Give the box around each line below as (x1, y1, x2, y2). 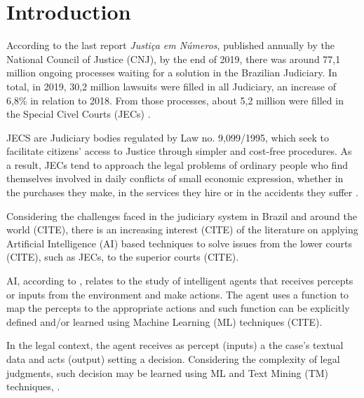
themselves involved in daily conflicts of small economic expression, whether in (6, 171, 344, 186)
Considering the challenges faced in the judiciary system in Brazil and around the (6, 208, 358, 223)
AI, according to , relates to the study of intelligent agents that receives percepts (6, 273, 353, 288)
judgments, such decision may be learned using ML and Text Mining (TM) (6, 365, 329, 380)
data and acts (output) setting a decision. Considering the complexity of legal (6, 352, 340, 366)
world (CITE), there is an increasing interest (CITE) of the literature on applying (6, 222, 358, 237)
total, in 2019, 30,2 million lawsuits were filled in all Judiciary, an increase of (6, 78, 336, 93)
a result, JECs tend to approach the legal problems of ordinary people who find (6, 157, 348, 172)
